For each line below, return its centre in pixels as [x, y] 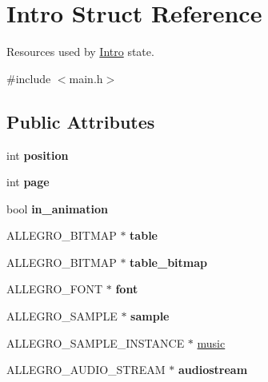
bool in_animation [57, 208]
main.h [86, 78]
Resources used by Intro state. [80, 52]
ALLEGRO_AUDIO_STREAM [86, 370]
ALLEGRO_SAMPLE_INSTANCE [96, 342]
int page [28, 182]
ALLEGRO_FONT [55, 289]
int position [38, 155]
